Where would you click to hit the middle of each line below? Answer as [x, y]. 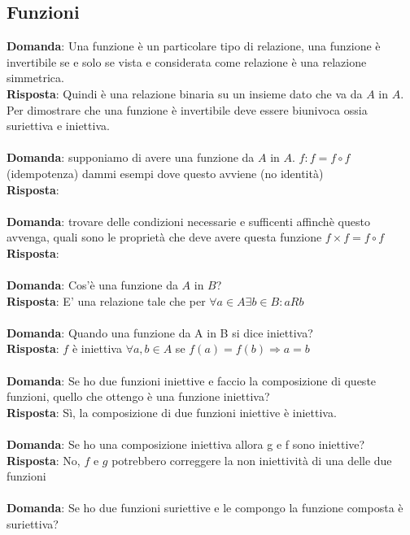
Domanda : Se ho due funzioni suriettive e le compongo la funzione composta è [205, 508]
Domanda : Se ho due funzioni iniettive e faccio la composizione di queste [192, 380]
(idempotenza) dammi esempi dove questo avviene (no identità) [165, 173]
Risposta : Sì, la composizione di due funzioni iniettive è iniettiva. [172, 412]
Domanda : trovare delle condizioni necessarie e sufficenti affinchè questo [188, 221]
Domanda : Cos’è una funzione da [92, 285]
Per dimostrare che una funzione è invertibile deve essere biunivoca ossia [187, 109]
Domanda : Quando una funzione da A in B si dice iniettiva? [160, 332]
